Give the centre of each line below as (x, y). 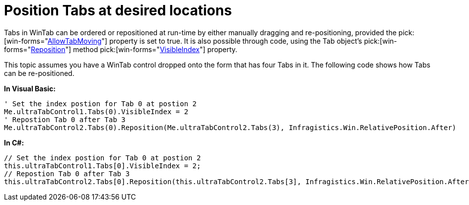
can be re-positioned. (39, 73)
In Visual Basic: (30, 88)
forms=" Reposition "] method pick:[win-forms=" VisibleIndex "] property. (121, 49)
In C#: (14, 142)
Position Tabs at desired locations (118, 10)
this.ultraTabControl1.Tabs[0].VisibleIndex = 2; (103, 166)
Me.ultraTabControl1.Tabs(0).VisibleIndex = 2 (96, 111)
